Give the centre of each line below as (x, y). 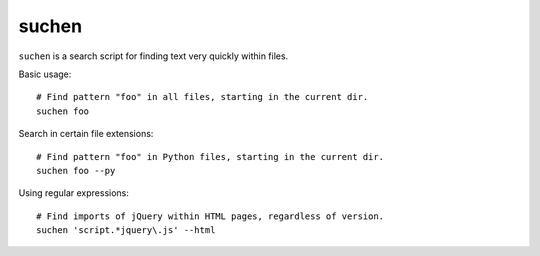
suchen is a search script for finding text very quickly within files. (153, 56)
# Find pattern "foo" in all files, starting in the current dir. (202, 97)
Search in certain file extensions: (86, 134)
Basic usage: (45, 74)
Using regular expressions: (74, 193)
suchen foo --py (76, 170)
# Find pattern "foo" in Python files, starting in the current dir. (210, 156)
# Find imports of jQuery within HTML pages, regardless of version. (210, 216)
